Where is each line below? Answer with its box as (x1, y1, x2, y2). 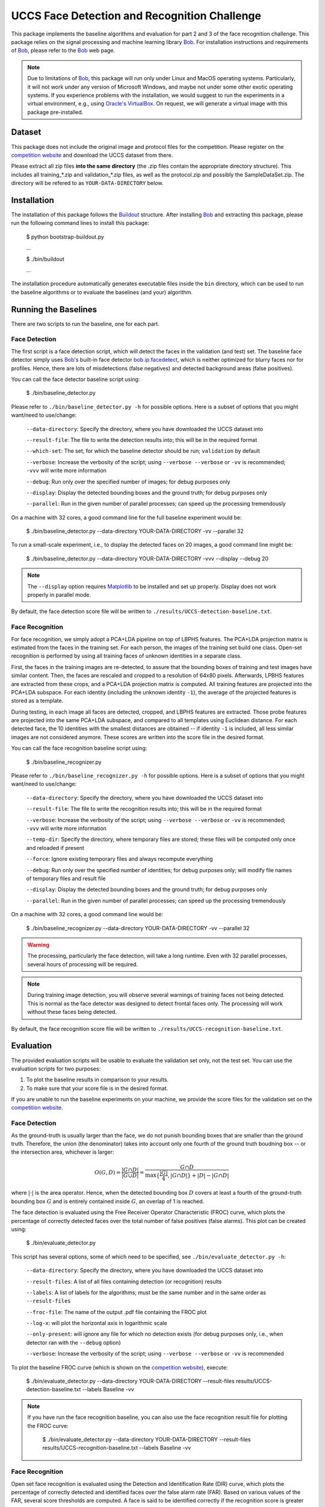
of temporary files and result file (26, 875, 106, 882)
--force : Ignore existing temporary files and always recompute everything (26, 855, 213, 863)
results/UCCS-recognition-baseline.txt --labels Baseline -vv (42, 1444, 191, 1452)
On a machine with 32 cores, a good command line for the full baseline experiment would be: (11, 514, 242, 521)
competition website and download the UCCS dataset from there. (11, 151, 173, 159)
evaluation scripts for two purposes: (11, 1065, 101, 1072)
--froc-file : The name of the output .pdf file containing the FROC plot (26, 1308, 207, 1315)
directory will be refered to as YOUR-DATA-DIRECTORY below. (11, 180, 164, 187)
